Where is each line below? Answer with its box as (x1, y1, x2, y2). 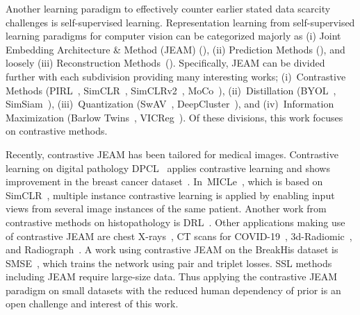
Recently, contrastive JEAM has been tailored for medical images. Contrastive (6, 146, 338, 161)
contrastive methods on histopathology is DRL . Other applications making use (6, 214, 345, 229)
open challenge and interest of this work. (6, 296, 179, 311)
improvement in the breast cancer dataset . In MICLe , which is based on (6, 174, 323, 189)
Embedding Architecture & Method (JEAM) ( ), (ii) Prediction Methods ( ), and (6, 42, 345, 56)
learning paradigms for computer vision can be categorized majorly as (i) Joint (6, 28, 341, 43)
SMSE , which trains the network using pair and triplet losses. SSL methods (6, 255, 332, 270)
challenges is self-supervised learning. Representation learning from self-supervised (6, 15, 355, 29)
